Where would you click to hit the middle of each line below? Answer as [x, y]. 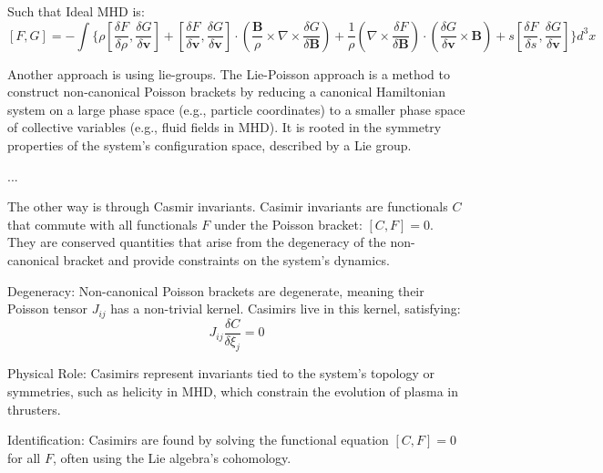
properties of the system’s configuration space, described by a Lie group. [210, 144]
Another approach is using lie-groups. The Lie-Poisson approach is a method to [229, 73]
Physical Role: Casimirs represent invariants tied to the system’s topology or [221, 373]
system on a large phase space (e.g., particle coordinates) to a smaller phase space [236, 109]
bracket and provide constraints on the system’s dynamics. [226, 259]
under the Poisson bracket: [288, 224]
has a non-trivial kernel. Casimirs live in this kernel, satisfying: [286, 308]
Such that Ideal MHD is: [76, 11]
